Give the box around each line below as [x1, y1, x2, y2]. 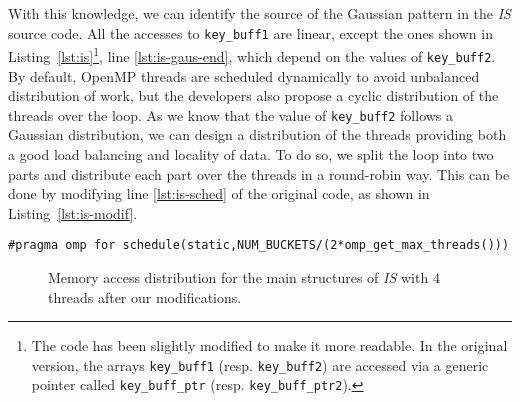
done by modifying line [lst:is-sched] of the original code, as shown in [8, 183, 430, 204]
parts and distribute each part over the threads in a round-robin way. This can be [8, 163, 510, 184]
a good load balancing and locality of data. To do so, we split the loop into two [8, 144, 494, 164]
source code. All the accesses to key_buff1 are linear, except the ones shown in [8, 22, 493, 43]
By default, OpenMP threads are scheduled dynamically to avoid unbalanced [8, 65, 480, 86]
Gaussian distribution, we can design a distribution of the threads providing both [8, 124, 507, 145]
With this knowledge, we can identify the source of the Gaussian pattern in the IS [8, 3, 511, 23]
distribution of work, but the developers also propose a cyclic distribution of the [8, 85, 499, 106]
